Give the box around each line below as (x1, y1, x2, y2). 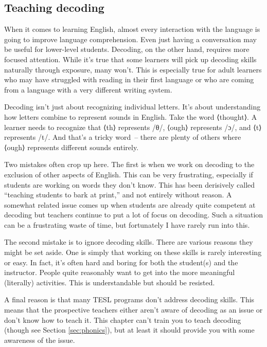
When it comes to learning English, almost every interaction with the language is (4, 24, 260, 34)
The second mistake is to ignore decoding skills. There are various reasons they (4, 236, 253, 247)
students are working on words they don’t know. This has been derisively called (4, 179, 255, 190)
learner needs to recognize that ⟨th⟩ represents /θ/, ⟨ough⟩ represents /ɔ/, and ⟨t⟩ (4, 121, 262, 132)
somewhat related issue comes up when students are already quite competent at (4, 199, 256, 210)
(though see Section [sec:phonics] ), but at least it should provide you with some (4, 324, 255, 335)
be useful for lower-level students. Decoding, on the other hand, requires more (4, 44, 250, 54)
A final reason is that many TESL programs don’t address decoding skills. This (4, 294, 255, 305)
